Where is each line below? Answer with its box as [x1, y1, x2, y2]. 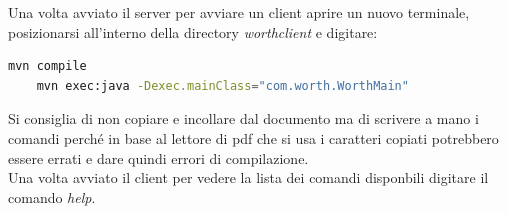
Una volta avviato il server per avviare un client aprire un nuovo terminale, [8, 2, 470, 22]
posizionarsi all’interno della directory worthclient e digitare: [8, 21, 378, 42]
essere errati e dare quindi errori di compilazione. [8, 147, 309, 168]
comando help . [8, 186, 96, 207]
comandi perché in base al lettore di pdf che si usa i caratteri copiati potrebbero [8, 127, 499, 148]
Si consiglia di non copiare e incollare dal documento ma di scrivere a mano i [8, 108, 479, 129]
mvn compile [8, 59, 87, 74]
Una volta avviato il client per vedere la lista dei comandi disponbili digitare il [8, 167, 489, 188]
